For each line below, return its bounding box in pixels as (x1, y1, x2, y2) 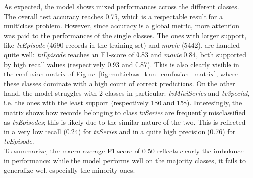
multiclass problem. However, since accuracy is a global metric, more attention (4, 21, 240, 31)
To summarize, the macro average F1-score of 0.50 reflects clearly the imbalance (4, 145, 244, 155)
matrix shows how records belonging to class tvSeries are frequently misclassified (4, 107, 246, 117)
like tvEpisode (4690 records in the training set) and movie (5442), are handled (4, 40, 240, 50)
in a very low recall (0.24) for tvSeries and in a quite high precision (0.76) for (4, 126, 236, 136)
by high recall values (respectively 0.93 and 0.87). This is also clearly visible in (4, 59, 239, 69)
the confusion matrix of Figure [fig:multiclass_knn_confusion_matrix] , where (4, 69, 238, 79)
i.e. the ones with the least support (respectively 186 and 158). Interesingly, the (4, 97, 242, 107)
